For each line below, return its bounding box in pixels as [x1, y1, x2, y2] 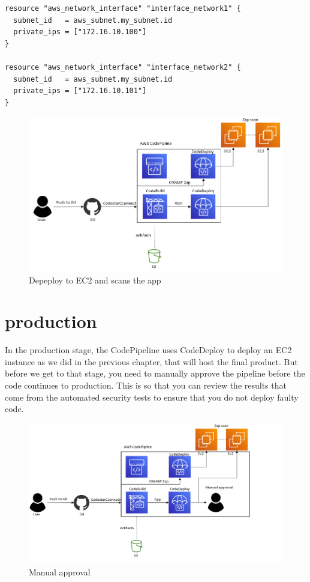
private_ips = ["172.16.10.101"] [13, 86, 147, 95]
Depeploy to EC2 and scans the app [29, 273, 161, 286]
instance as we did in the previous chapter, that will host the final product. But [5, 355, 298, 368]
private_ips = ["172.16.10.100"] [13, 28, 147, 37]
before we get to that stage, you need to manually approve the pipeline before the [5, 367, 305, 380]
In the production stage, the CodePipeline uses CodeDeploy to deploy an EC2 [5, 344, 292, 356]
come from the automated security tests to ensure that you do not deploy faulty [5, 390, 299, 403]
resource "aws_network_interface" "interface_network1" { [5, 4, 241, 13]
